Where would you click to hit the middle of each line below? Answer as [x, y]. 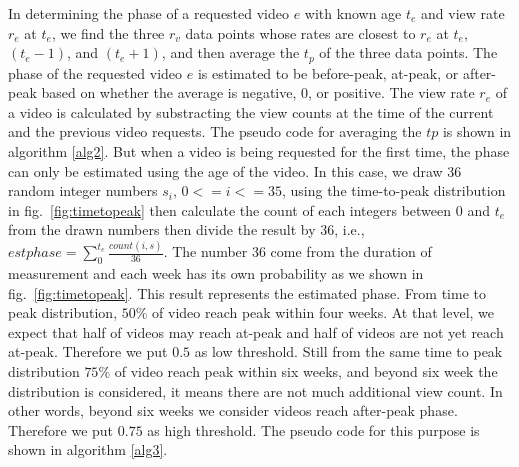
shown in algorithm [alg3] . [88, 449]
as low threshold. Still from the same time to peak [348, 351]
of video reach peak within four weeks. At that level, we [323, 312]
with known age [353, 13]
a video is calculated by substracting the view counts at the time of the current [251, 111]
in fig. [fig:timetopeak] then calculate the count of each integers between [230, 209]
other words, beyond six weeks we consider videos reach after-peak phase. [233, 410]
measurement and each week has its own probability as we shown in [216, 273]
